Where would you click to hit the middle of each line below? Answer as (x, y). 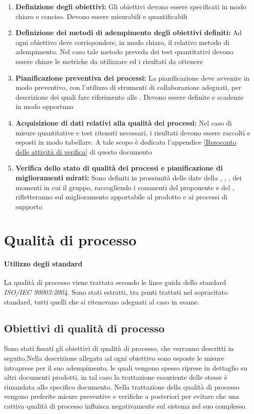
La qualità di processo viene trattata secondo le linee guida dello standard (115, 282)
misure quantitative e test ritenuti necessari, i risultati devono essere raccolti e (133, 132)
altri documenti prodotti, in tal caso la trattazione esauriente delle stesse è (116, 377)
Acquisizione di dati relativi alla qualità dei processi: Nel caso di (124, 122)
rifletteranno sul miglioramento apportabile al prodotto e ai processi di (121, 197)
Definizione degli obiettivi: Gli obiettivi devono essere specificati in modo (131, 6)
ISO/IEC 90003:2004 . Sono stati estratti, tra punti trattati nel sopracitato (116, 292)
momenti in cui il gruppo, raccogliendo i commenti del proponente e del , (125, 187)
